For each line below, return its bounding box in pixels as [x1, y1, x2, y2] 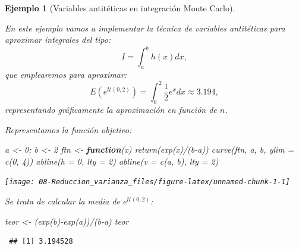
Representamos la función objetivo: [5, 123, 132, 135]
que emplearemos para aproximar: [5, 68, 127, 81]
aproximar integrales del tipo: [5, 33, 111, 46]
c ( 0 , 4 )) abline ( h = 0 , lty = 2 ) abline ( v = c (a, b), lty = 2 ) [5, 155, 219, 167]
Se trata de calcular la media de [5, 195, 120, 207]
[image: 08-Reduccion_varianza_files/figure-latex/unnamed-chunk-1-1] [5, 178, 290, 187]
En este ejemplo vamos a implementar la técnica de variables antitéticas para [5, 21, 285, 34]
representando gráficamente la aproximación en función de [5, 103, 217, 115]
